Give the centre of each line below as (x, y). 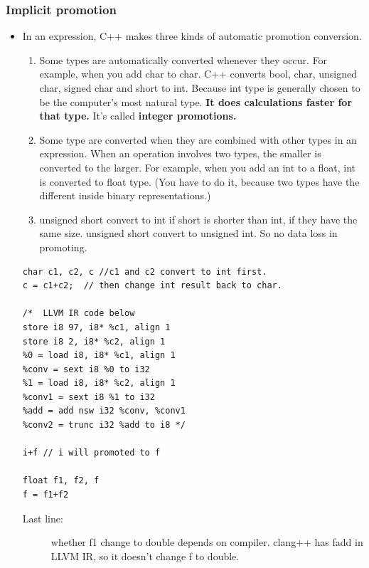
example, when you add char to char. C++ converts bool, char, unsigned (198, 74)
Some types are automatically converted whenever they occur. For (183, 59)
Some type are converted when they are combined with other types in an (198, 139)
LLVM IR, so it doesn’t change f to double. (145, 556)
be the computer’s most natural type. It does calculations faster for (196, 101)
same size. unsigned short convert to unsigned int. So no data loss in (188, 233)
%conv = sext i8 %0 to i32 (86, 369)
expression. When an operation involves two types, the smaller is (180, 153)
